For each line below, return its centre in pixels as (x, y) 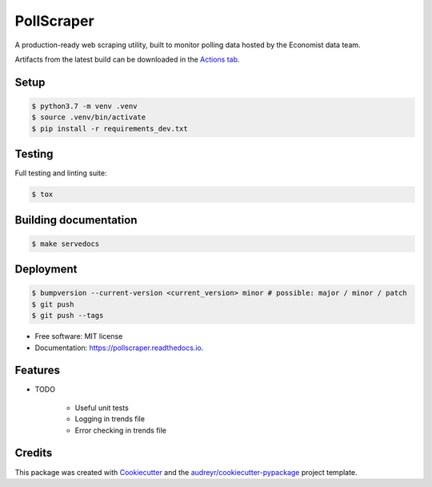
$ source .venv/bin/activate (89, 117)
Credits (34, 453)
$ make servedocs (66, 243)
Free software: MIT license (79, 336)
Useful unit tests (102, 408)
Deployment (46, 270)
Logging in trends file (110, 419)
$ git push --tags (68, 316)
